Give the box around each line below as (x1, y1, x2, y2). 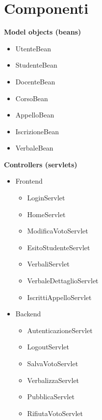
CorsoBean (15, 93, 48, 103)
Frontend (15, 176, 43, 186)
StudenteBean (15, 60, 57, 70)
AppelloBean (15, 110, 54, 120)
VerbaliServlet (27, 259, 70, 269)
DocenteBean (15, 76, 55, 86)
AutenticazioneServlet (27, 325, 93, 335)
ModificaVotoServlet (27, 226, 88, 236)
